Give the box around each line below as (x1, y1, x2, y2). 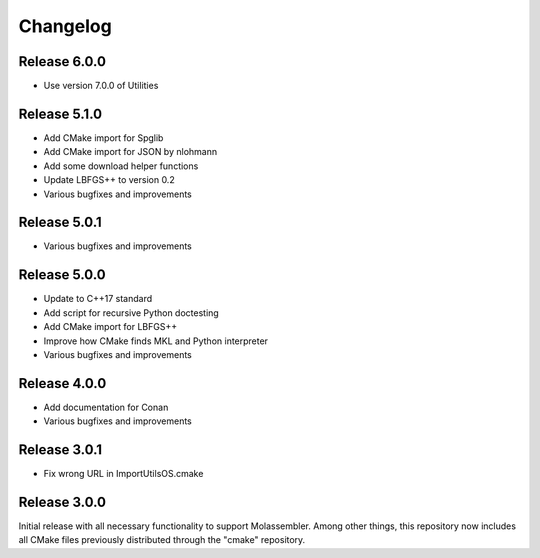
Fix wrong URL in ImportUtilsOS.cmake (43, 468, 204, 480)
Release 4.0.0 (18, 375, 107, 392)
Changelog (18, 15, 112, 37)
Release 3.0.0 (18, 493, 107, 510)
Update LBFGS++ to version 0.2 (43, 174, 175, 186)
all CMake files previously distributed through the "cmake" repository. (18, 534, 306, 546)
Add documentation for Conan (43, 401, 169, 413)
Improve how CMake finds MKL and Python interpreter (43, 335, 269, 347)
